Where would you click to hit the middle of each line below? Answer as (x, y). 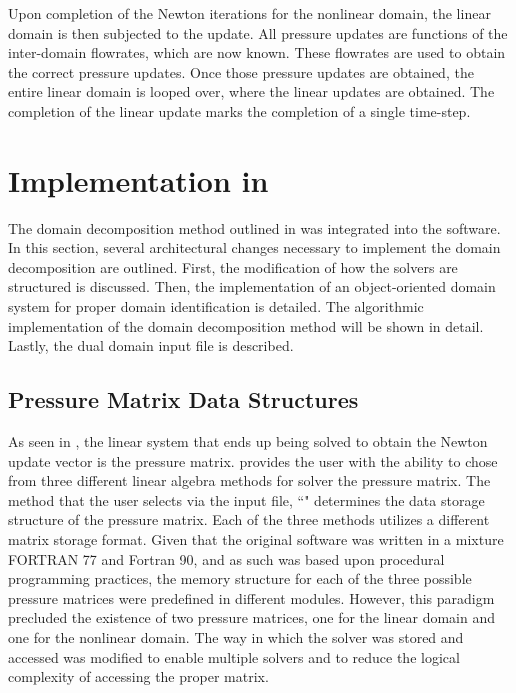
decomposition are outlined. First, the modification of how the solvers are (233, 266)
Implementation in (138, 179)
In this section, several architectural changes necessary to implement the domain (254, 247)
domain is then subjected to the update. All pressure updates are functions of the (258, 32)
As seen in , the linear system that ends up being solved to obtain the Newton (248, 441)
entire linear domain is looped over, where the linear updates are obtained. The (251, 91)
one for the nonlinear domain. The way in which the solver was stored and (236, 636)
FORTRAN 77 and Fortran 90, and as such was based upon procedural (226, 558)
